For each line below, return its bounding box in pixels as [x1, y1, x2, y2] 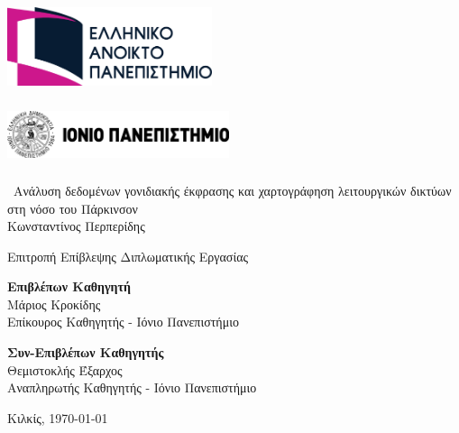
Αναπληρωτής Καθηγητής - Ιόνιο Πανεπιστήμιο [7, 378, 257, 397]
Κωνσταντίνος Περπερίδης [7, 216, 145, 235]
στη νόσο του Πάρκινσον [7, 198, 138, 217]
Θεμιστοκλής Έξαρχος [7, 360, 123, 379]
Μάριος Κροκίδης [7, 294, 101, 313]
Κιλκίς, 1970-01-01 [7, 408, 108, 427]
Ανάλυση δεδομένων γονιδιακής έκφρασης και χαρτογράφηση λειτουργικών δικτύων [13, 180, 452, 199]
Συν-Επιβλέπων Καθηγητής [7, 343, 164, 362]
